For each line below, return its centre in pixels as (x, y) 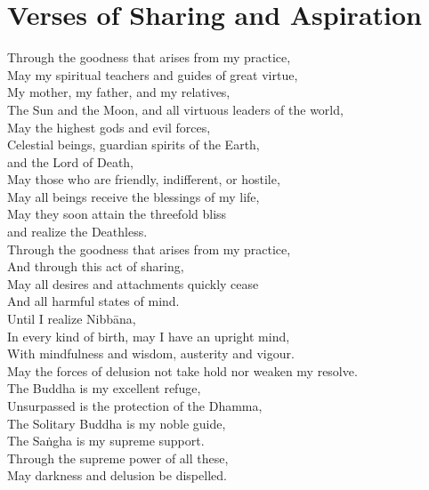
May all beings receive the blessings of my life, (134, 196)
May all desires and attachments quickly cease (133, 283)
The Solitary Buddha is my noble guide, (117, 423)
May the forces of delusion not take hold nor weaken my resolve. (182, 370)
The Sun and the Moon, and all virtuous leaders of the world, (175, 109)
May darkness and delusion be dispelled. (117, 475)
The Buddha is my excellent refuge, (104, 388)
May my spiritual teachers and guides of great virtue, (153, 74)
